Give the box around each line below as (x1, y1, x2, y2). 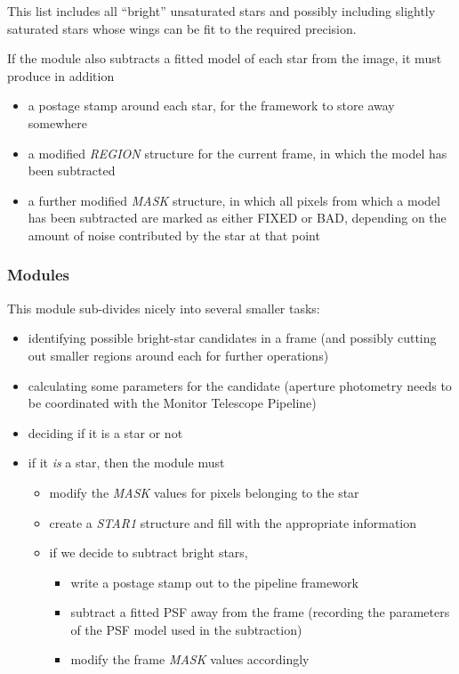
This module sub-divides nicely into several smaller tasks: (7, 298, 320, 317)
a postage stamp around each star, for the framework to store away (28, 96, 395, 115)
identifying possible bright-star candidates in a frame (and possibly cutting (28, 329, 437, 347)
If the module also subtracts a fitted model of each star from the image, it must (7, 49, 442, 68)
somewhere (28, 113, 88, 132)
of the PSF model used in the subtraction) (70, 620, 302, 638)
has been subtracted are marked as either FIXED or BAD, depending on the (28, 208, 447, 227)
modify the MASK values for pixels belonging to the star (49, 483, 359, 501)
